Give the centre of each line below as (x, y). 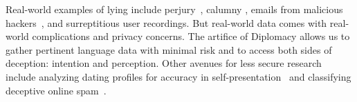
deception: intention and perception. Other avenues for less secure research (164, 63)
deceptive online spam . (56, 90)
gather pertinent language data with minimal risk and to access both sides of (169, 49)
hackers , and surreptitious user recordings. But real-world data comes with (166, 22)
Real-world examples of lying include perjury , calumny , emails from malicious (174, 9)
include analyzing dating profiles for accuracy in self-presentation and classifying (178, 76)
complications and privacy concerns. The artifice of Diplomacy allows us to (191, 36)
